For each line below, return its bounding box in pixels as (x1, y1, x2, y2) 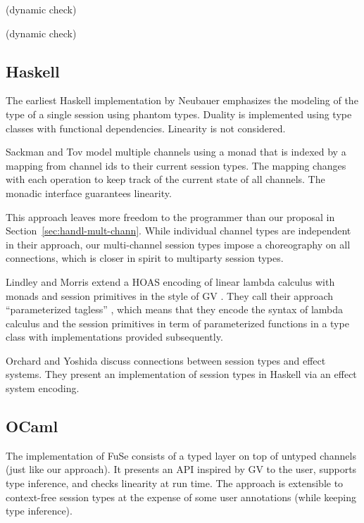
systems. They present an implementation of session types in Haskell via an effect (6, 367, 357, 382)
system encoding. (6, 381, 80, 396)
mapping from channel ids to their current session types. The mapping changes (6, 158, 346, 172)
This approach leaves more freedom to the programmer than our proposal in (6, 209, 335, 224)
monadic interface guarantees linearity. (6, 185, 172, 200)
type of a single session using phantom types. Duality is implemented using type (6, 106, 352, 121)
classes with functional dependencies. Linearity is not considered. (6, 120, 286, 135)
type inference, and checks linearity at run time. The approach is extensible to (6, 476, 344, 491)
